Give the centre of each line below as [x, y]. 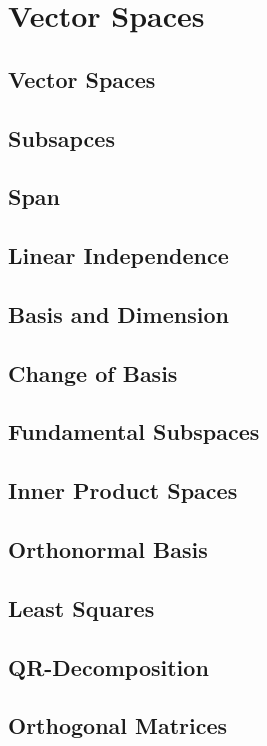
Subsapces [61, 137]
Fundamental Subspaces [134, 431]
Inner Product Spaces [123, 490]
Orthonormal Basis [108, 549]
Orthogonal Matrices [118, 725]
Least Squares [81, 607]
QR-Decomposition [108, 666]
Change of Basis [93, 372]
